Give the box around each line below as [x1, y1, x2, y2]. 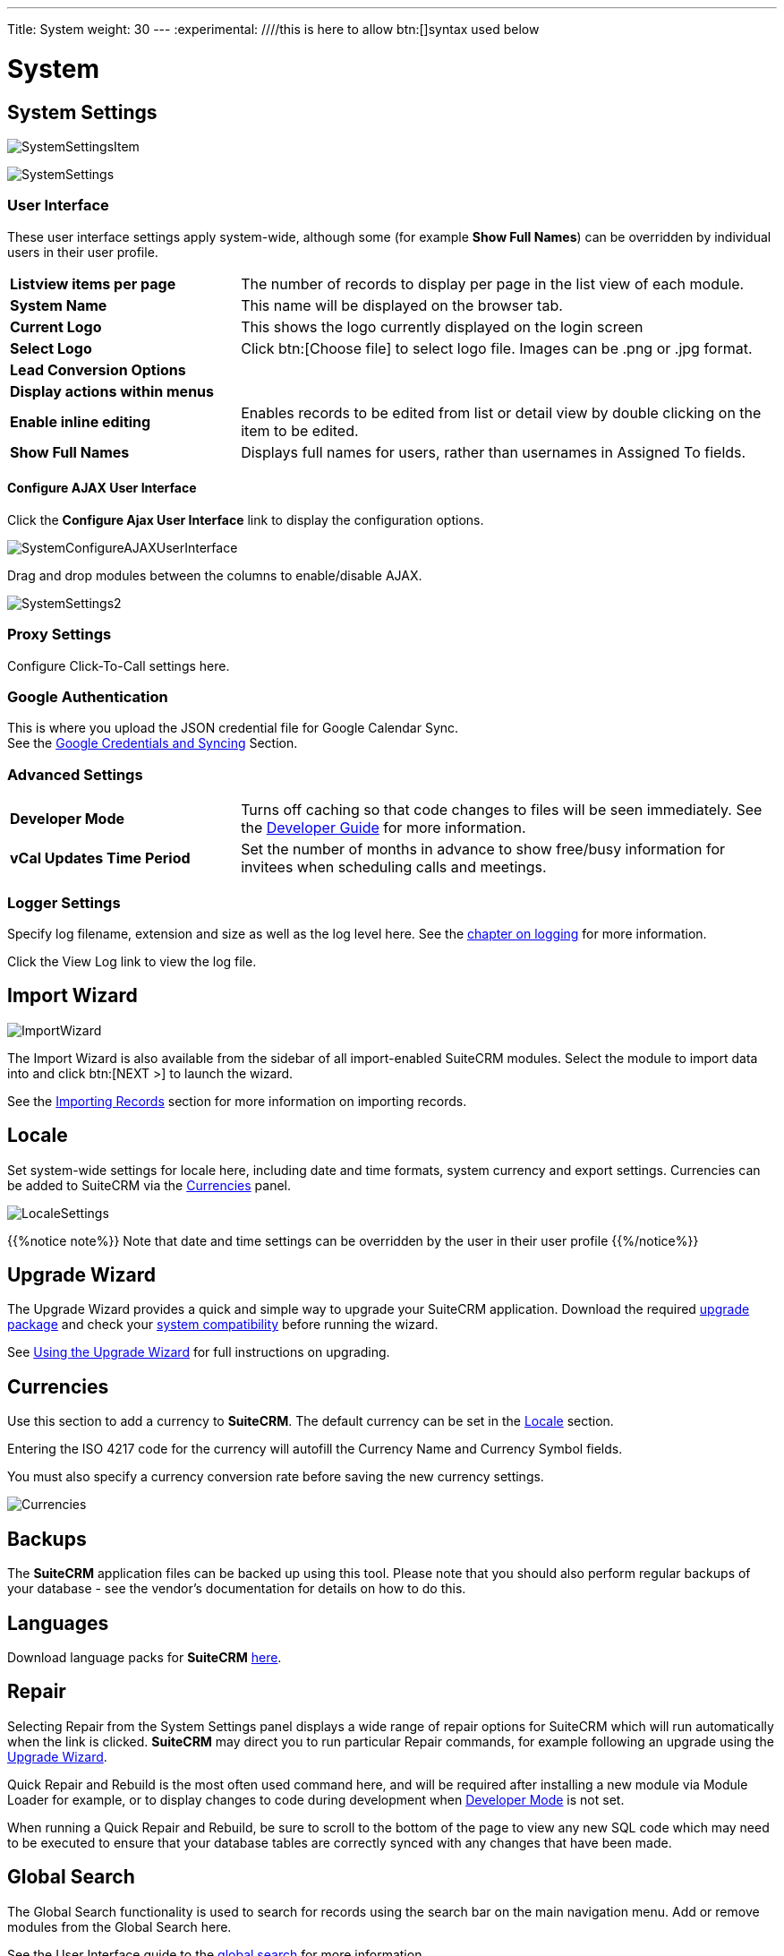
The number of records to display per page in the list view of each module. [241, 274, 745, 293]
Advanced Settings [7, 765, 143, 784]
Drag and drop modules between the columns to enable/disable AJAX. [7, 567, 422, 583]
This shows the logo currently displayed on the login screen [241, 317, 643, 336]
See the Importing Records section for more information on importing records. [7, 1093, 467, 1109]
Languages [7, 1611, 109, 1634]
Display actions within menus [10, 382, 215, 400]
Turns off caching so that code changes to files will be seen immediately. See [241, 801, 763, 819]
